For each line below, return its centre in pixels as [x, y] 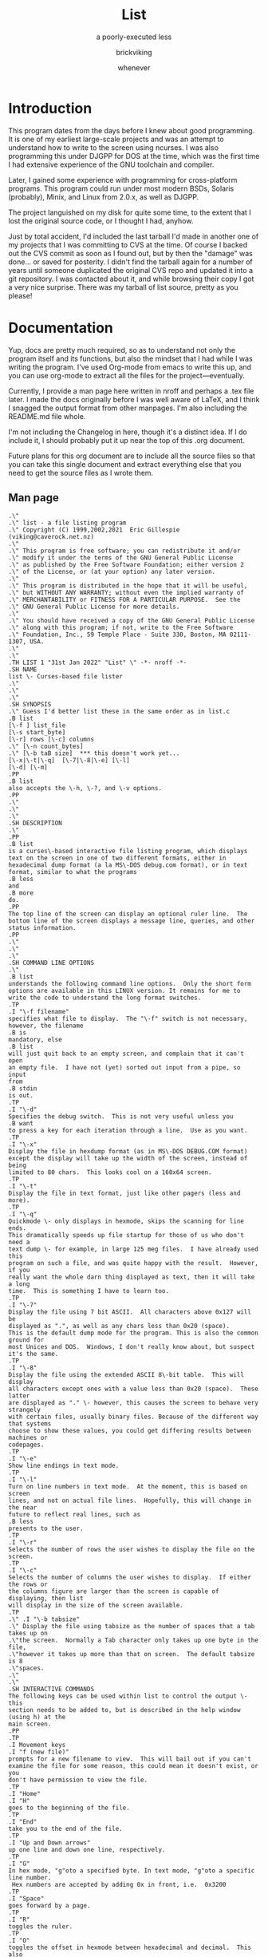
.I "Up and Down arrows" [49, 1843]
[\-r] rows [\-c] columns [51, 740]
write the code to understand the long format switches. [105, 998]
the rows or [28, 1585]
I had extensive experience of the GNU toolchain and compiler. [111, 164]
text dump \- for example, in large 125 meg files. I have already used [134, 1249]
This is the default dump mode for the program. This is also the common [134, 1333]
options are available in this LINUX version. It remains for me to [124, 991]
